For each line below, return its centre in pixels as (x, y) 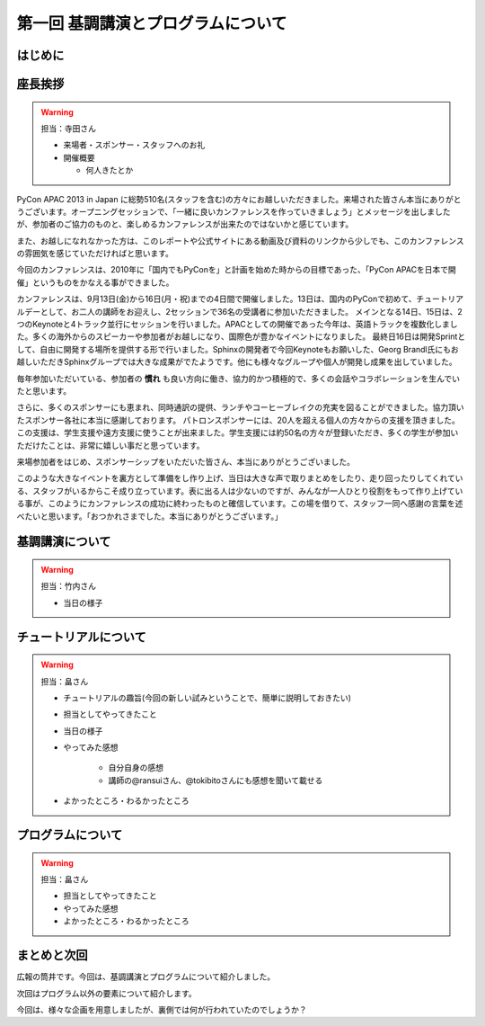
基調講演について (64, 542)
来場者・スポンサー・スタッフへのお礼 (134, 145)
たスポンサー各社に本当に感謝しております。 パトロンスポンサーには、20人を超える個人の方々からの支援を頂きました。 (238, 420)
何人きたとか (110, 170)
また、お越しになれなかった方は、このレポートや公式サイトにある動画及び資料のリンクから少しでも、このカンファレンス (240, 241)
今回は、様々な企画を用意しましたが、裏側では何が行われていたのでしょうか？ (162, 1009)
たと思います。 (44, 391)
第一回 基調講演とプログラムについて (152, 23)
